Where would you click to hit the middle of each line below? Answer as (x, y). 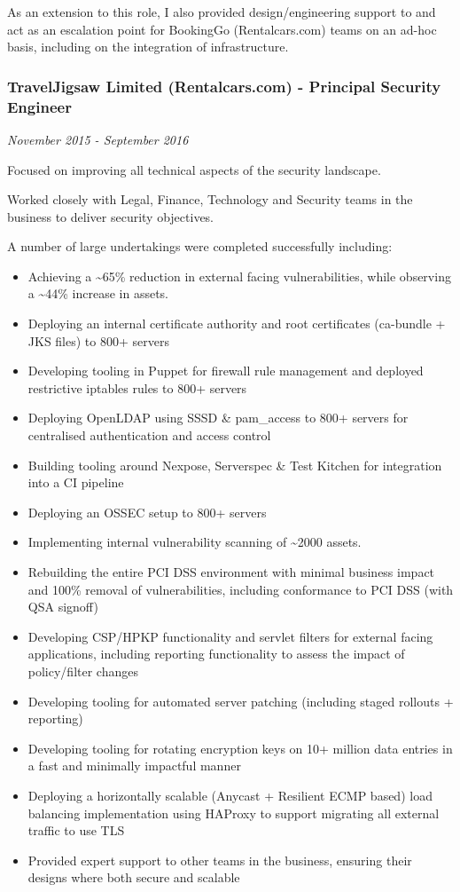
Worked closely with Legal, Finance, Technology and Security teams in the (210, 199)
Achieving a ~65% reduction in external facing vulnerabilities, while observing (239, 276)
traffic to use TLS (76, 830)
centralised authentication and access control (149, 435)
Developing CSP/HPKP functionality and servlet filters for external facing (230, 636)
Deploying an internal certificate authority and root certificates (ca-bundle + (237, 324)
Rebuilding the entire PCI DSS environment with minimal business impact (231, 572)
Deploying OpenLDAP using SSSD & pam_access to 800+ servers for (218, 418)
